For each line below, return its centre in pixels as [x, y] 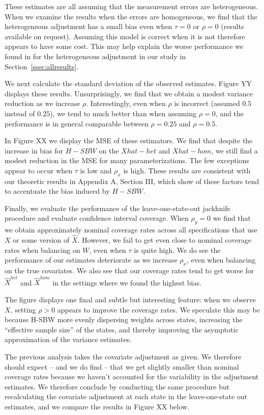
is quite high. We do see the [177, 250]
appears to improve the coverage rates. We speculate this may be [158, 309]
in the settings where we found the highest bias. [127, 282]
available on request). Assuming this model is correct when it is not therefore [125, 36]
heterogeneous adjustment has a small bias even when [89, 26]
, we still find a [234, 150]
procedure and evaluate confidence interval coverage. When [97, 218]
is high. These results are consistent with [187, 170]
